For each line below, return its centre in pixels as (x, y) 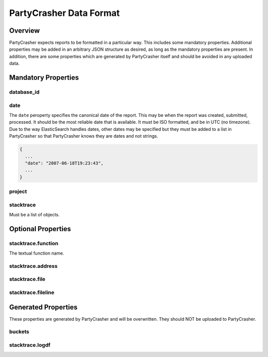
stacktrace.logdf (30, 345)
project (18, 191)
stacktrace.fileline (32, 292)
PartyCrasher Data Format (65, 13)
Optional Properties (40, 229)
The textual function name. (37, 253)
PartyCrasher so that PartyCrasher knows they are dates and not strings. (84, 136)
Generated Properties (43, 307)
